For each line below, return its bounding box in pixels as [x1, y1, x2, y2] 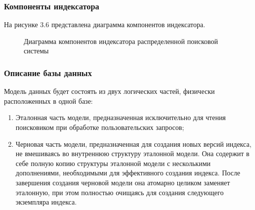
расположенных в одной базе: [4, 95, 93, 106]
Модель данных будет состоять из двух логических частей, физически [4, 86, 215, 96]
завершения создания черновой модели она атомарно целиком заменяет [15, 177, 230, 187]
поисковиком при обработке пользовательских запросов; [15, 122, 184, 132]
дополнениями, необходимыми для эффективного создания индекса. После [15, 168, 241, 178]
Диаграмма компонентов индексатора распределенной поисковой [24, 36, 218, 46]
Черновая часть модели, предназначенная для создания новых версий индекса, [15, 138, 252, 149]
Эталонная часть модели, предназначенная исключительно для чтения [15, 112, 226, 123]
